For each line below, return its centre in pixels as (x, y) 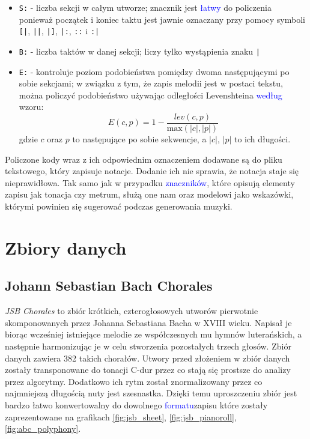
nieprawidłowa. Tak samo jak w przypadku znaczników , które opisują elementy (150, 182)
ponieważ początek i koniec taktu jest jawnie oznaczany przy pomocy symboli (162, 19)
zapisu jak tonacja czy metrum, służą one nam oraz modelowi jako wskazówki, (149, 194)
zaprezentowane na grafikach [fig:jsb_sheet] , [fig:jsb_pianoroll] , (121, 416)
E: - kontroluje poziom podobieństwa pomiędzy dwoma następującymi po (154, 71)
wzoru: (31, 107)
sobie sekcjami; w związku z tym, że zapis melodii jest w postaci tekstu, (151, 83)
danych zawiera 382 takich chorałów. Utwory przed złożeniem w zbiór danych (147, 358)
